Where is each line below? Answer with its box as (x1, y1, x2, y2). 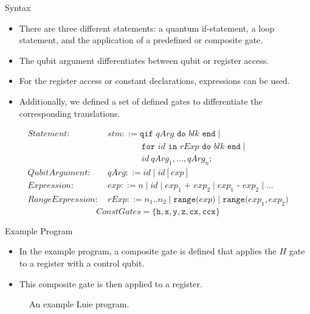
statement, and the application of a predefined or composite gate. (19, 33, 263, 46)
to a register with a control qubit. (19, 256, 145, 269)
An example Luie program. (29, 298, 129, 310)
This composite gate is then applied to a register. (19, 277, 202, 290)
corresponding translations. (19, 106, 120, 119)
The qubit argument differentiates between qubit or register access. (19, 54, 269, 66)
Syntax (5, 1, 31, 13)
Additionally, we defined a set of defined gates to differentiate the (19, 94, 263, 107)
